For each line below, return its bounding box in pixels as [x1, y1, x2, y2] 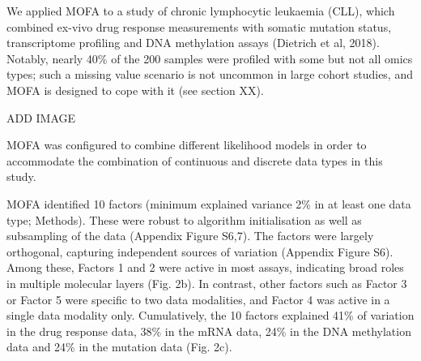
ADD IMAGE [6, 109, 76, 126]
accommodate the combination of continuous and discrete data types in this [6, 152, 383, 169]
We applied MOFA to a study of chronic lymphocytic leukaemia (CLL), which [6, 2, 395, 19]
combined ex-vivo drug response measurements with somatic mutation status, [6, 18, 392, 35]
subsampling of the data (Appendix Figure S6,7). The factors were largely [6, 227, 374, 244]
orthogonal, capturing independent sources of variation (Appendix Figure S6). [6, 243, 393, 260]
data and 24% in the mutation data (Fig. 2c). [6, 338, 232, 355]
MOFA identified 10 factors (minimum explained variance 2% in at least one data [6, 195, 411, 212]
